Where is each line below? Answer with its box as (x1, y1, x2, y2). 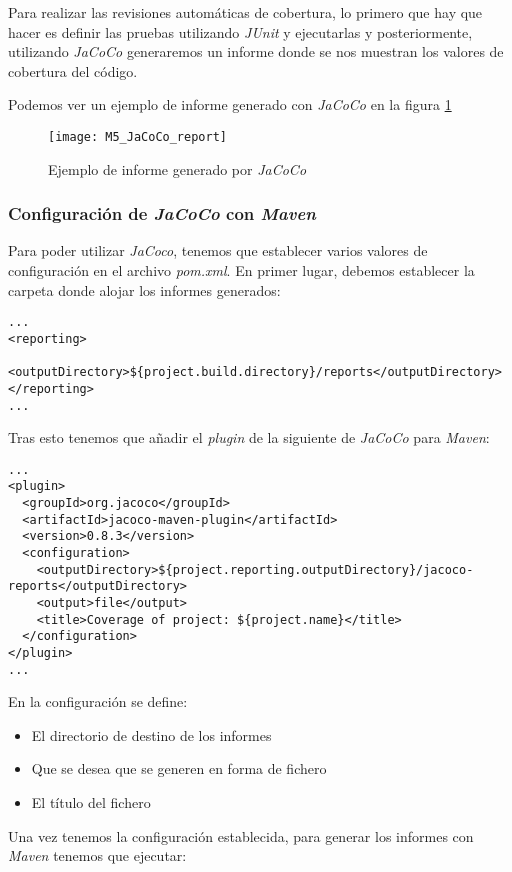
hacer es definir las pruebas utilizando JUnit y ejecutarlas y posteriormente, (8, 21, 473, 42)
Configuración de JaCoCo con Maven (8, 201, 316, 226)
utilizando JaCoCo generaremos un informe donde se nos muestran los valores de (8, 41, 504, 62)
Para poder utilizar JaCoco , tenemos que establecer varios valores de (8, 240, 428, 261)
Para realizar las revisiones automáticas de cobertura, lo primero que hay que (8, 2, 483, 22)
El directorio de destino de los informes (31, 724, 272, 745)
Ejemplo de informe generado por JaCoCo (48, 158, 307, 179)
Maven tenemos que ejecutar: (8, 845, 187, 866)
